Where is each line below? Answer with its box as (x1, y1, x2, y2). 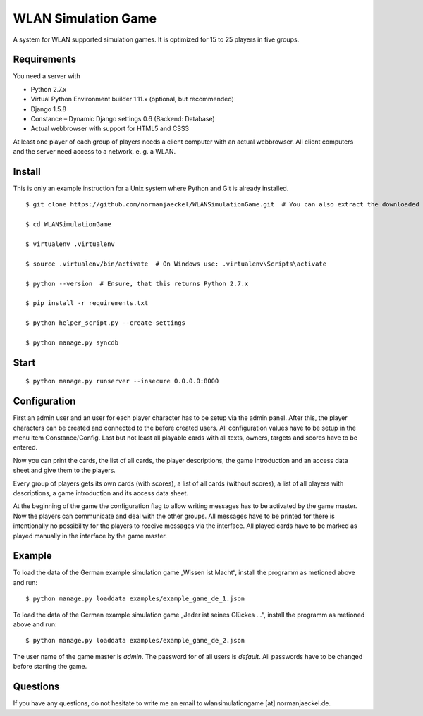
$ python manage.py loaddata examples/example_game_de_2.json (25, 636, 245, 645)
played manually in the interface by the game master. (13, 531, 167, 540)
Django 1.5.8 (30, 104, 67, 113)
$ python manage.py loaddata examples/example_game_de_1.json (25, 595, 245, 603)
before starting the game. (13, 662, 87, 671)
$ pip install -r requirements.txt (25, 300, 149, 307)
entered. (13, 443, 38, 452)
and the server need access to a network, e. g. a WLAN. (13, 147, 176, 156)
